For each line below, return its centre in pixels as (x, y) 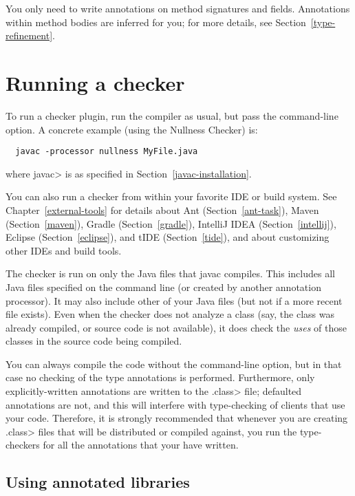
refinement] (29, 35)
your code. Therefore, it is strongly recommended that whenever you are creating (177, 418)
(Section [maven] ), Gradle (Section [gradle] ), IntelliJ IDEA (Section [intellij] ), (171, 223)
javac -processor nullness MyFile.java (107, 152)
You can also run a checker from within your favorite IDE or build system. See (171, 196)
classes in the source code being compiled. (94, 341)
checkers (23, 445)
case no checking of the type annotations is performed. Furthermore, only (160, 377)
